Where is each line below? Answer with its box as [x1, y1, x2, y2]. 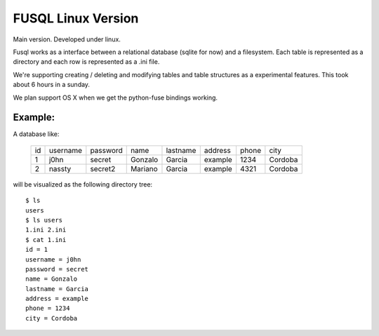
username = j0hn [25, 255, 81, 263]
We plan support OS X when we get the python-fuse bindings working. [13, 93, 218, 102]
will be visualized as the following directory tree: [13, 180, 153, 189]
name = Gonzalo [25, 275, 78, 283]
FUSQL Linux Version [13, 11, 139, 26]
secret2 [90, 163, 116, 173]
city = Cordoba [25, 314, 78, 322]
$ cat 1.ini [25, 236, 67, 243]
